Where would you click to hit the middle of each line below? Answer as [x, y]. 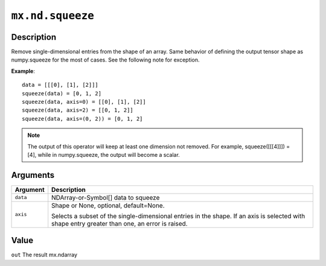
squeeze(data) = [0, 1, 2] [62, 93]
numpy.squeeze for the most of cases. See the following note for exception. [105, 60]
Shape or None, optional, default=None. [108, 205]
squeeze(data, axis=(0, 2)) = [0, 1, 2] [82, 119]
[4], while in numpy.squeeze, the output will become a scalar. [104, 154]
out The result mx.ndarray [44, 255]
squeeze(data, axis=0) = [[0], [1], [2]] [84, 102]
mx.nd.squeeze [53, 16]
